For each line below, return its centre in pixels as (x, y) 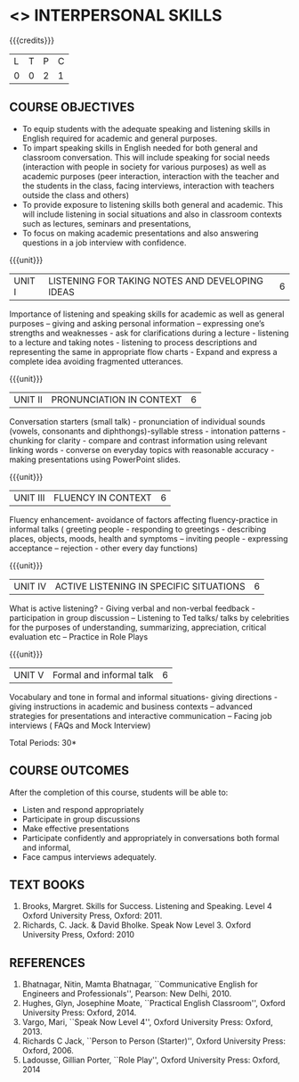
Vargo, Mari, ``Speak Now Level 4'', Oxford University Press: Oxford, (147, 1022)
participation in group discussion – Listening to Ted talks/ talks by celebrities (149, 617)
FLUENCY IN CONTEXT (102, 498)
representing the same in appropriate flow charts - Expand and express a (143, 351)
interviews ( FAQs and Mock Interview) (80, 725)
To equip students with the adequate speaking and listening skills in (146, 128)
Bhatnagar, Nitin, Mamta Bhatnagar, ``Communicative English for (140, 984)
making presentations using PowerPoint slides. (95, 459)
